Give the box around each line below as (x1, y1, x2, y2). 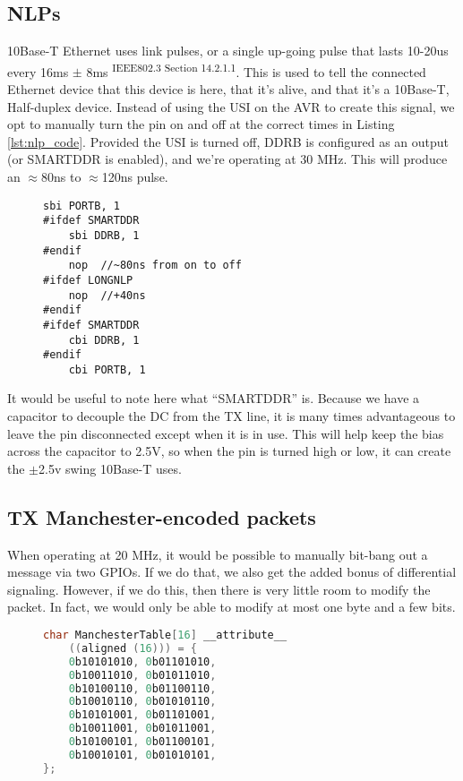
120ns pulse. (101, 167, 168, 186)
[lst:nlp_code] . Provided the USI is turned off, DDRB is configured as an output (7, 132, 450, 150)
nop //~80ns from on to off (68, 259, 242, 272)
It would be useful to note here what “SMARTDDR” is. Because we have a (7, 389, 420, 408)
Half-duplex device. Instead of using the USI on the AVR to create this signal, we (7, 97, 455, 116)
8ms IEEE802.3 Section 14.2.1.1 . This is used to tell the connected (86, 59, 426, 81)
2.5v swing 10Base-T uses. (39, 459, 182, 477)
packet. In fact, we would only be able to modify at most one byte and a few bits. (7, 597, 456, 616)
